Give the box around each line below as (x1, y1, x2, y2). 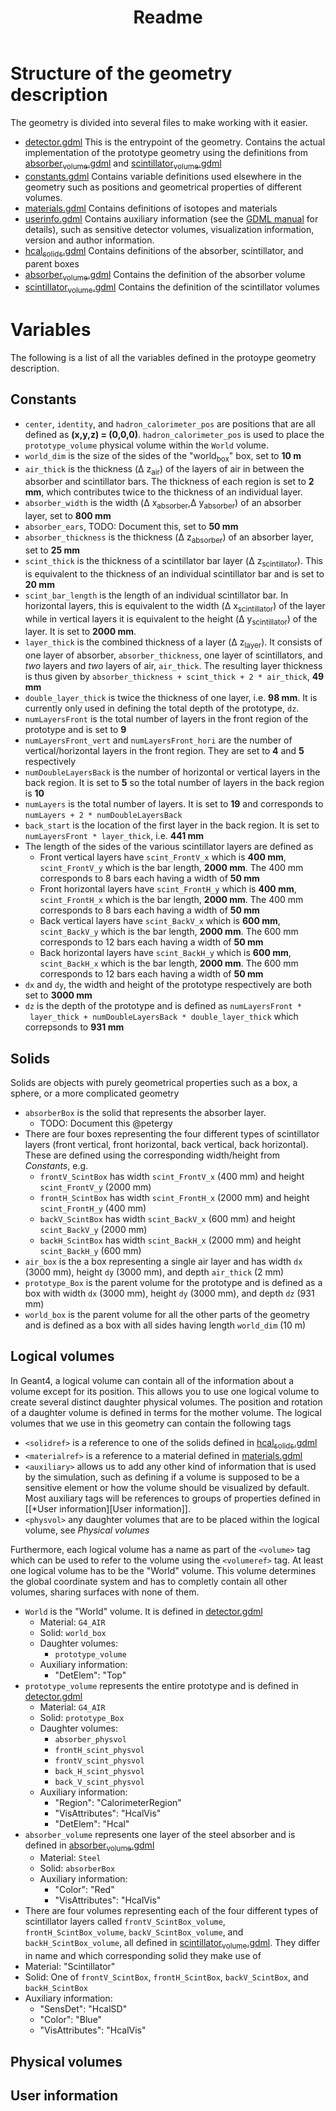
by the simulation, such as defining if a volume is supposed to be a (24, 1471, 300, 1483)
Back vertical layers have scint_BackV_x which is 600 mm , (39, 915, 281, 927)
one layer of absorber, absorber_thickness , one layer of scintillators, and (24, 649, 323, 661)
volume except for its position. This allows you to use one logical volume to (10, 1385, 320, 1397)
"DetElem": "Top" (54, 1669, 127, 1681)
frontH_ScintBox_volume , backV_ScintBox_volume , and (24, 1926, 244, 1938)
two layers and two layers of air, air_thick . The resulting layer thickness (24, 660, 323, 672)
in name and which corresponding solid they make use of (24, 1950, 262, 1962)
